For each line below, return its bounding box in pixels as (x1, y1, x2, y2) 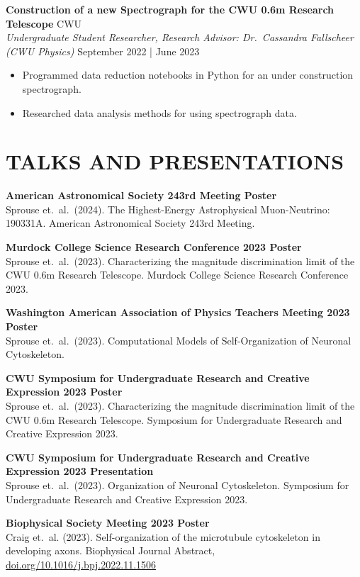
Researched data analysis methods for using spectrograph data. (22, 105, 297, 120)
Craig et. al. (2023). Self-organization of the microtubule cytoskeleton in (6, 529, 320, 544)
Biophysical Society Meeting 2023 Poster (6, 515, 210, 530)
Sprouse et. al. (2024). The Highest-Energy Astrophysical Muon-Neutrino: (6, 201, 330, 216)
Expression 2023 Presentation (6, 464, 154, 478)
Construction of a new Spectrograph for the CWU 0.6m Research (6, 2, 334, 16)
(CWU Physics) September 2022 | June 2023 (6, 43, 200, 58)
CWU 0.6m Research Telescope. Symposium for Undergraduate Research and (6, 412, 342, 427)
